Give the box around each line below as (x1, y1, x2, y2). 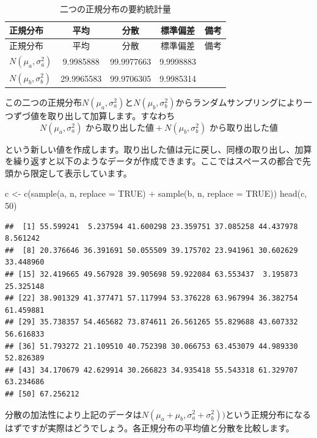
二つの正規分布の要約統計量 (60, 2, 172, 15)
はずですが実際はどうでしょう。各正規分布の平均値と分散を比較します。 (5, 421, 294, 434)
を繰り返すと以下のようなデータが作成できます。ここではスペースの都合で (5, 155, 302, 167)
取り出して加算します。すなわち (47, 109, 175, 122)
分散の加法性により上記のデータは (5, 407, 142, 420)
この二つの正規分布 (5, 96, 82, 109)
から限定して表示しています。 (13, 166, 132, 179)
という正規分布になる (225, 407, 311, 420)
